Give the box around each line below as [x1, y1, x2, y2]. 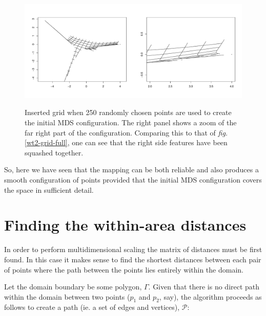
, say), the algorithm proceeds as [159, 291, 262, 302]
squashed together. [25, 147, 84, 157]
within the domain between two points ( [4, 291, 130, 302]
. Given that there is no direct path [148, 281, 260, 292]
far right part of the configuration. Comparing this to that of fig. [25, 127, 228, 138]
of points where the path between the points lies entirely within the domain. [4, 264, 243, 275]
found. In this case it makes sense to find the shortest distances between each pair [4, 254, 261, 264]
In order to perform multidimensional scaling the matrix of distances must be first [4, 244, 262, 255]
